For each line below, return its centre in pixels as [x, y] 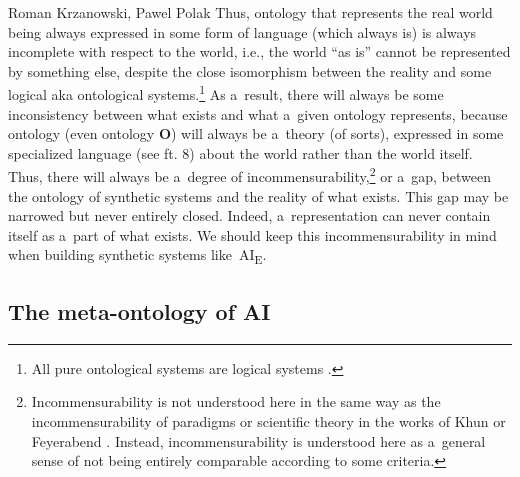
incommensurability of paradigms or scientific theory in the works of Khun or [268, 420]
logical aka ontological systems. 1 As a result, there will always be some [226, 93]
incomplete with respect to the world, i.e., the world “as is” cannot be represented [259, 51]
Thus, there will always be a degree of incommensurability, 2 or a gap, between [249, 175]
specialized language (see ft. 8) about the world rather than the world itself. [240, 152]
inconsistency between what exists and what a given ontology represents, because [258, 113]
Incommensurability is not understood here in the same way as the [236, 401]
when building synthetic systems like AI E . [137, 256]
